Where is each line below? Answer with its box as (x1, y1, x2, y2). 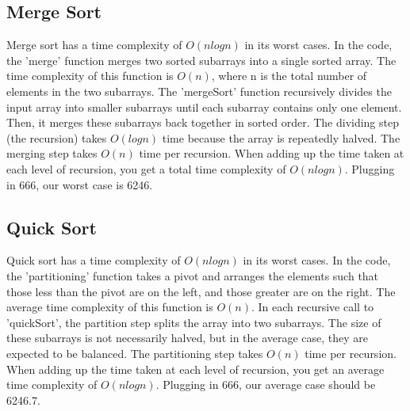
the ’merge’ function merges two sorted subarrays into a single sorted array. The (6, 51, 397, 68)
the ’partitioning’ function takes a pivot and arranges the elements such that (6, 267, 379, 284)
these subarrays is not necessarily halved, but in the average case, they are (6, 329, 369, 346)
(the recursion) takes (6, 129, 107, 146)
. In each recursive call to (251, 299, 374, 315)
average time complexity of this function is (6, 299, 213, 315)
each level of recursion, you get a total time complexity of (6, 160, 286, 177)
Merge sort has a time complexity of (6, 36, 182, 53)
